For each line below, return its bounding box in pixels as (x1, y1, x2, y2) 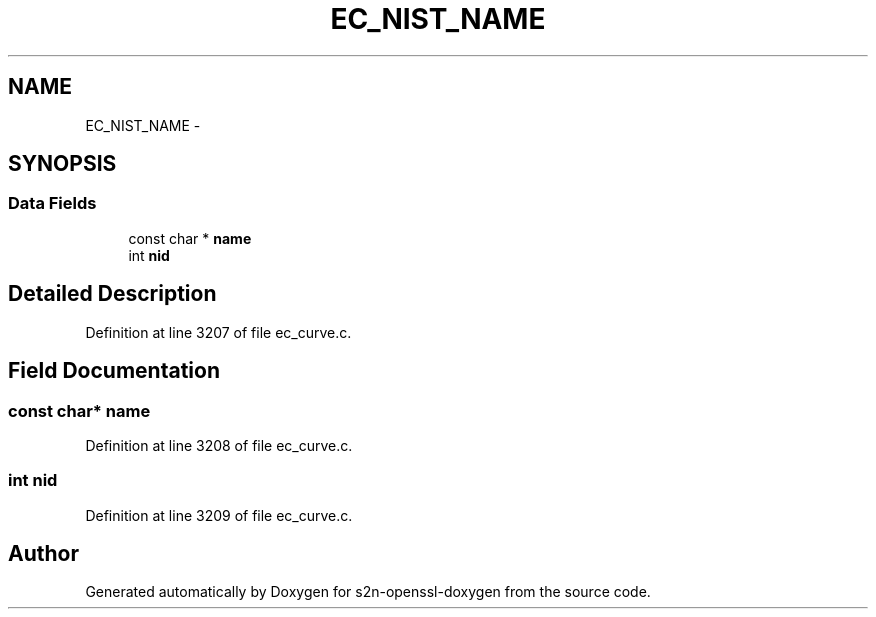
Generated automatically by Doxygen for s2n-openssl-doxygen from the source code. (85, 583, 651, 601)
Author (8, 541, 79, 567)
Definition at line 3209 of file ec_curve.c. (85, 506, 353, 524)
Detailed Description (8, 281, 217, 307)
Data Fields (8, 193, 97, 214)
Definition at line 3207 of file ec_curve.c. (85, 323, 352, 341)
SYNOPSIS (8, 151, 117, 177)
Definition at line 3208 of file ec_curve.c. (85, 436, 353, 454)
